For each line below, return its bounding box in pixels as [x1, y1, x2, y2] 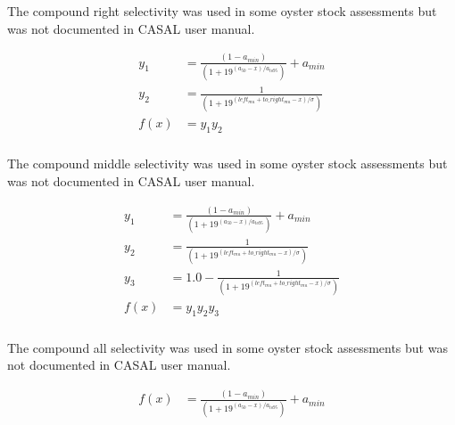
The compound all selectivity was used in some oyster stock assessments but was [7, 338, 448, 356]
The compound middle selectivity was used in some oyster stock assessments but [7, 154, 448, 173]
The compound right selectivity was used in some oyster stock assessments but [7, 2, 437, 20]
